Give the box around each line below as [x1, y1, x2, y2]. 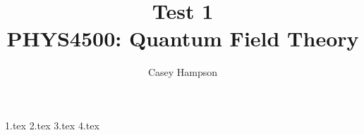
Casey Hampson [147, 65, 218, 79]
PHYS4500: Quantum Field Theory [6, 24, 359, 53]
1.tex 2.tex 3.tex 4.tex [5, 117, 99, 132]
